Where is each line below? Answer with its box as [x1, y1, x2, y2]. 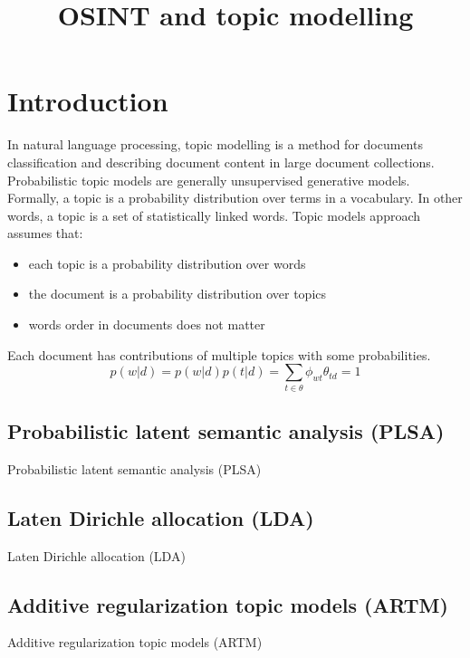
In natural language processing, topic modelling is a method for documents [7, 135, 423, 154]
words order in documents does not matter [28, 315, 265, 334]
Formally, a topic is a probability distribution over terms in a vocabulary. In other [7, 188, 463, 207]
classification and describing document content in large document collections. [7, 152, 435, 171]
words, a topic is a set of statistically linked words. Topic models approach [7, 205, 421, 224]
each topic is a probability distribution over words [28, 253, 306, 272]
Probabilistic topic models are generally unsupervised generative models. [7, 170, 410, 189]
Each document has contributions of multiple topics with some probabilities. [7, 345, 431, 364]
